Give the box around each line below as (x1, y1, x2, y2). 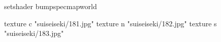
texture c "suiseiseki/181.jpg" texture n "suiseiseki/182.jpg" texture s (4, 18, 217, 28)
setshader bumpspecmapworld (4, 1, 97, 11)
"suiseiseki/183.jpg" (4, 28, 64, 38)
